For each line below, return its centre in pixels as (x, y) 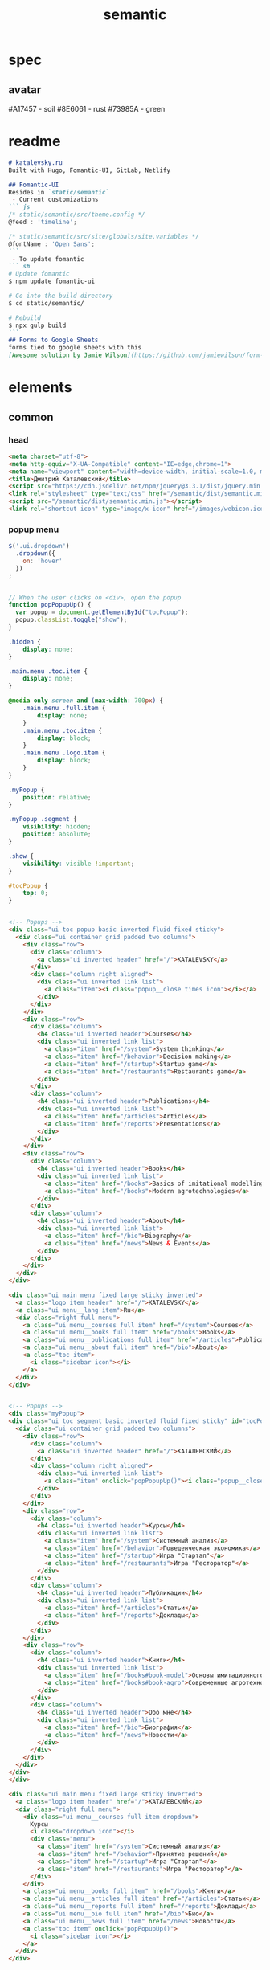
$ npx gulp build (37, 325)
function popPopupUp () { (50, 605)
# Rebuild (25, 318)
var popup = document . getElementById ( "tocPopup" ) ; (102, 612)
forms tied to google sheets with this (75, 348)
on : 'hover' (43, 561)
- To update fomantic (48, 259)
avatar (25, 90)
